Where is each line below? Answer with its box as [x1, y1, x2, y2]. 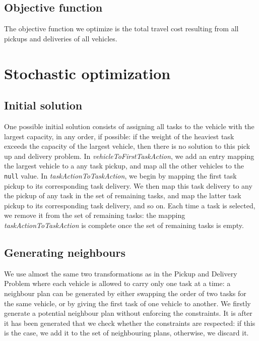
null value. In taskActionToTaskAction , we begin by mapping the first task [4, 170, 237, 181]
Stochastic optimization [4, 63, 171, 83]
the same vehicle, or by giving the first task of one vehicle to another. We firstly [4, 298, 251, 308]
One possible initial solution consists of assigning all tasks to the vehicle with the [4, 121, 254, 131]
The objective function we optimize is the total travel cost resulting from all [4, 23, 239, 34]
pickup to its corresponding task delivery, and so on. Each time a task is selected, [4, 200, 255, 210]
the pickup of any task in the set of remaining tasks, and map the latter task [4, 190, 241, 201]
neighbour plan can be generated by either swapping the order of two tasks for [4, 288, 246, 298]
